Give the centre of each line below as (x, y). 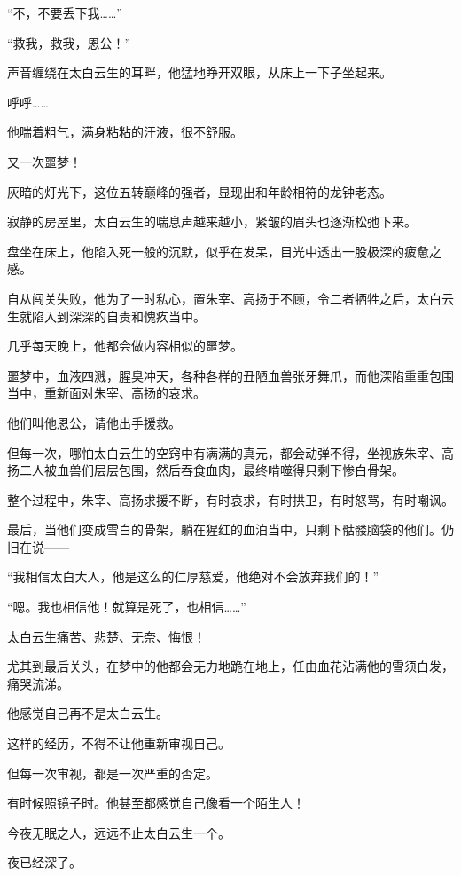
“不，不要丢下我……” (65, 12)
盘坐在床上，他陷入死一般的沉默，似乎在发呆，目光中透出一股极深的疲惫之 (224, 251)
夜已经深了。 (44, 862)
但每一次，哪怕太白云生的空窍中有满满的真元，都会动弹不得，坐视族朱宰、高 (230, 452)
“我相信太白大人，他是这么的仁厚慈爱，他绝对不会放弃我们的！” (193, 576)
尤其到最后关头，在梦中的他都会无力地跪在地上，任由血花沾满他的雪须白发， (230, 666)
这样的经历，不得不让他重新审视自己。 (119, 743)
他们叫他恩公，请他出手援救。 (94, 422)
